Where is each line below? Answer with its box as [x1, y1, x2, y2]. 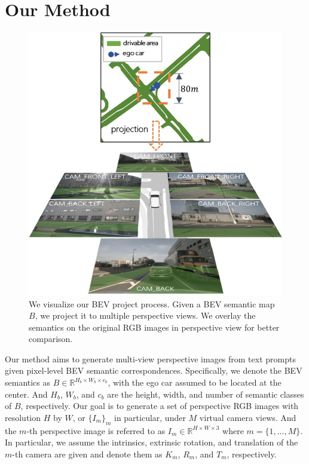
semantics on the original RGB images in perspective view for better [29, 320, 280, 333]
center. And [5, 387, 48, 400]
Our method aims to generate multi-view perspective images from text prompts [5, 352, 296, 365]
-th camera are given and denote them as [12, 447, 163, 460]
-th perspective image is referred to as [26, 424, 166, 436]
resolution [5, 411, 41, 423]
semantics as [5, 376, 51, 389]
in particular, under [114, 411, 186, 423]
